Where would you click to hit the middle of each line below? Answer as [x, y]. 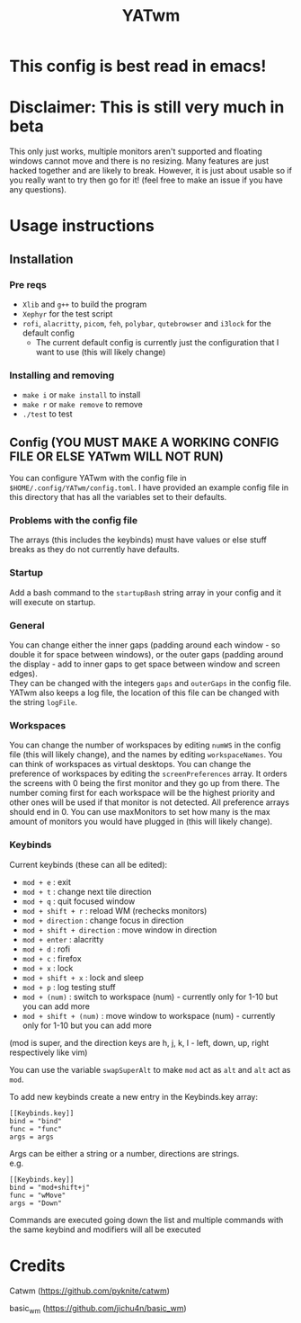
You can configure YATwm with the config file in [98, 478]
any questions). [38, 190]
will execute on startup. [53, 602]
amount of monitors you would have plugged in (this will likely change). [141, 822]
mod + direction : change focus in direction [103, 920]
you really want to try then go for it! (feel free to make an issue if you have [146, 180]
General [27, 625]
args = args [31, 1137]
